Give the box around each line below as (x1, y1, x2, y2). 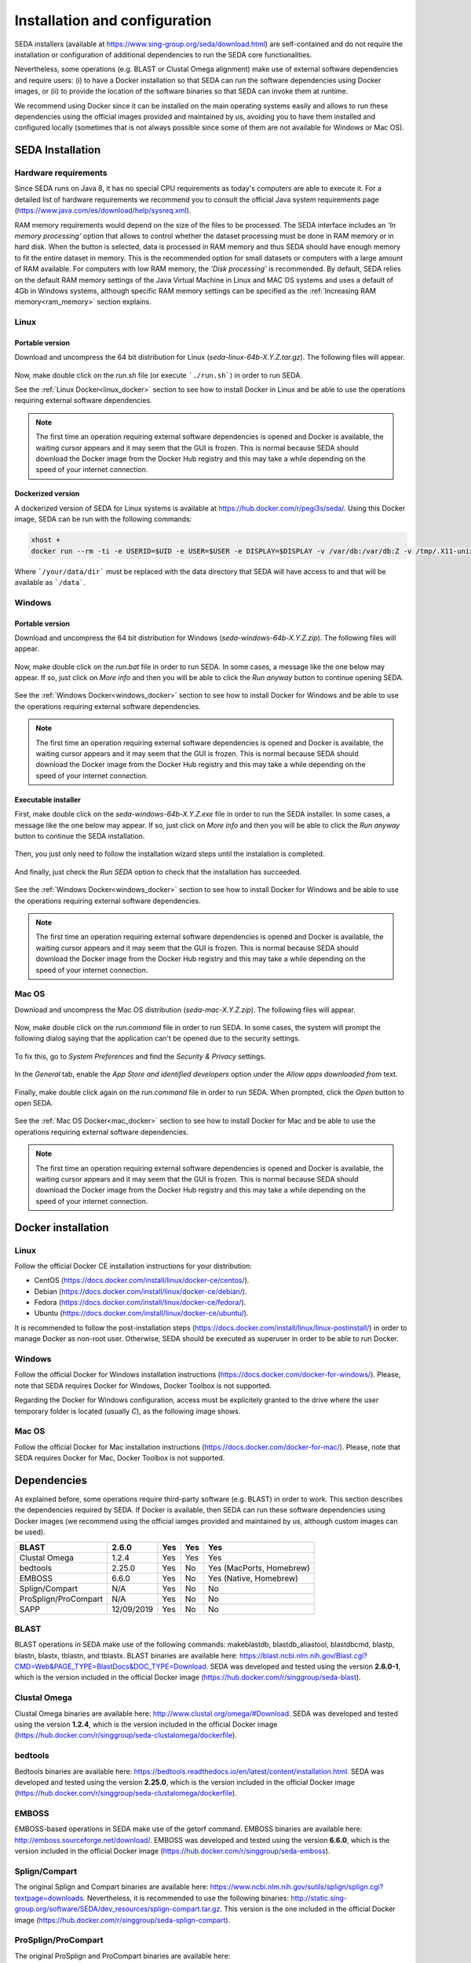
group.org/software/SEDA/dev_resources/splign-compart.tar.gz (14, 1904, 221, 1914)
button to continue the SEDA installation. (14, 831, 145, 840)
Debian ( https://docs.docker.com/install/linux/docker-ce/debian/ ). (34, 1286, 247, 1296)
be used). (14, 1527, 46, 1537)
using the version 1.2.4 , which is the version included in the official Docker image (14, 1720, 278, 1729)
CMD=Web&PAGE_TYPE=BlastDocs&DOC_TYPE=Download (14, 1661, 207, 1672)
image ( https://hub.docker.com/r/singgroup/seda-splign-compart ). (14, 1915, 231, 1925)
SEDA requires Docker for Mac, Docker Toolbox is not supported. (14, 1453, 225, 1463)
